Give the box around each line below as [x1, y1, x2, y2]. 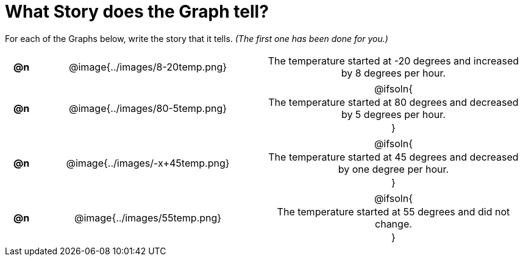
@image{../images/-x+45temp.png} [66, 156, 230, 169]
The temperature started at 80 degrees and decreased [268, 96, 519, 108]
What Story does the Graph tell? [5, 1, 269, 22]
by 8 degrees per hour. [341, 66, 446, 79]
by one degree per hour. [338, 162, 449, 175]
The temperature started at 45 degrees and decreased [268, 150, 519, 163]
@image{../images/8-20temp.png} [69, 60, 227, 73]
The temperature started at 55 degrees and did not [277, 205, 510, 218]
